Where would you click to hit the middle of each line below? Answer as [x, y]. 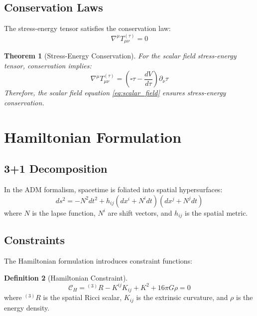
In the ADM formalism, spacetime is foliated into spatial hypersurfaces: [113, 189]
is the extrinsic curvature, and [182, 297]
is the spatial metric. [216, 212]
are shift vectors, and [140, 212]
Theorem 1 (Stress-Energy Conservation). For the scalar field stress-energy [120, 56]
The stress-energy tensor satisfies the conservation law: [87, 28]
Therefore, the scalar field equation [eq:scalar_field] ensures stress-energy [115, 93]
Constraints [34, 240]
